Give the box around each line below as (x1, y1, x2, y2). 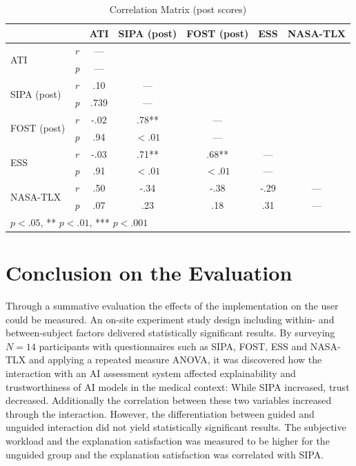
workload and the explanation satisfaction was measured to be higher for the (6, 434, 330, 448)
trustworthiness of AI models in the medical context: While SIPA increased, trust (6, 379, 350, 394)
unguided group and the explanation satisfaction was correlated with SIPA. (6, 447, 324, 461)
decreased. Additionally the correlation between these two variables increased (6, 393, 332, 407)
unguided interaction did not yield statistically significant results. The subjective (6, 420, 346, 434)
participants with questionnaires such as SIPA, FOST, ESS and (39, 338, 307, 353)
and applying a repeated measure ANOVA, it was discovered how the (29, 352, 322, 367)
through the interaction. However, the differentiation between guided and (6, 406, 315, 421)
